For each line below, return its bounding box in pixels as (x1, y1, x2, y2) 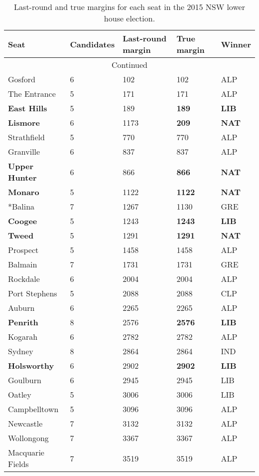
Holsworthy (8, 360, 54, 371)
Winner (221, 38, 251, 50)
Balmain (8, 258, 37, 270)
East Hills (8, 102, 47, 114)
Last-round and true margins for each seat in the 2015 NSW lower (14, 1, 245, 12)
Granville (8, 146, 40, 157)
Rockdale (8, 273, 40, 284)
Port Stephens (8, 287, 57, 299)
